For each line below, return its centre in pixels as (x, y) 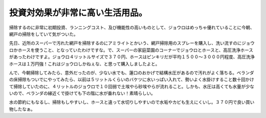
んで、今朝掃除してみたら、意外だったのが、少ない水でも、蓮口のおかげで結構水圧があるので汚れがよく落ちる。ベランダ (132, 72)
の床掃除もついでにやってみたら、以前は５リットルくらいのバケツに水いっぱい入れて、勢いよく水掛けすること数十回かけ (132, 80)
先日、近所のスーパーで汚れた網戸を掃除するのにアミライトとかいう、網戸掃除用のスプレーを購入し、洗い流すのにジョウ (132, 43)
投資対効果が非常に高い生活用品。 (78, 13)
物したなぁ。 (22, 109)
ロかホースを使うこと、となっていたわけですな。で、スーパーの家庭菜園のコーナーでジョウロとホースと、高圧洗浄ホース (131, 50)
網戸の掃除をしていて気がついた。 (44, 34)
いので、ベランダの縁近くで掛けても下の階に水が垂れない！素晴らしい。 (82, 94)
